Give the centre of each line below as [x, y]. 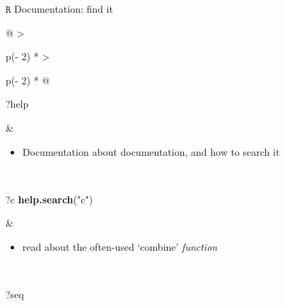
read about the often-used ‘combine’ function [120, 246]
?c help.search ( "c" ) [50, 199]
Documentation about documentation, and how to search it [151, 151]
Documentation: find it [64, 8]
